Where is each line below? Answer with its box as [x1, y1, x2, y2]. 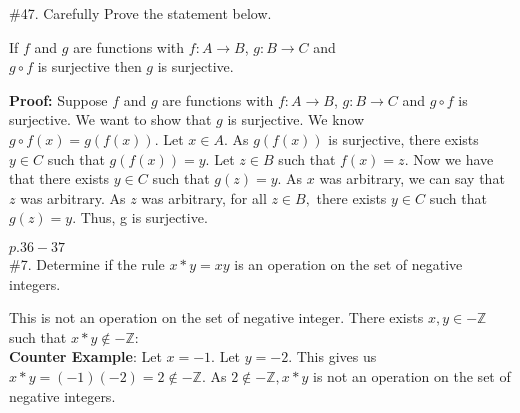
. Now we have [404, 148, 494, 169]
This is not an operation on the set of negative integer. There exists [9, 307, 424, 328]
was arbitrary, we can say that [319, 168, 505, 189]
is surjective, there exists [328, 128, 479, 149]
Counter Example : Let [9, 346, 162, 367]
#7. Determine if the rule [9, 253, 165, 274]
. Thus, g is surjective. [72, 207, 208, 228]
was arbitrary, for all [141, 187, 267, 208]
